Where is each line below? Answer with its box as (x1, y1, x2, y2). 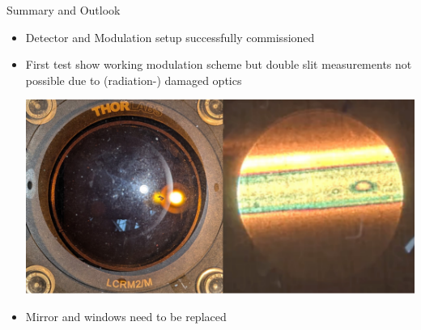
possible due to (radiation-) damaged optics (25, 71, 242, 88)
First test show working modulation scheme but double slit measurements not (25, 56, 412, 73)
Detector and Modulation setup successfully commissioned (25, 28, 315, 45)
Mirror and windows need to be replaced (25, 307, 227, 324)
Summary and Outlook (6, 2, 121, 18)
